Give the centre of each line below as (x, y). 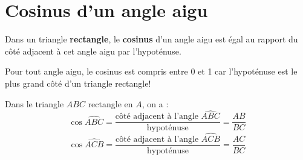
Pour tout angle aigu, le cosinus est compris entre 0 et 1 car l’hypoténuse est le (151, 71)
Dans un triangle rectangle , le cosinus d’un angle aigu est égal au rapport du (151, 39)
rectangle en (110, 103)
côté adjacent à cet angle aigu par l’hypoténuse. (93, 51)
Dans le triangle (34, 103)
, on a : (155, 103)
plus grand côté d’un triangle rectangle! (78, 83)
